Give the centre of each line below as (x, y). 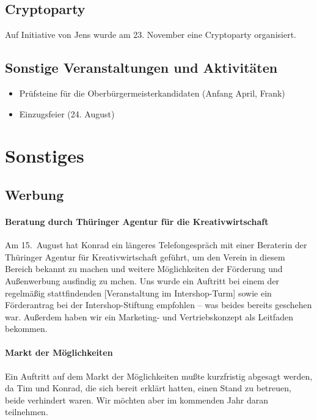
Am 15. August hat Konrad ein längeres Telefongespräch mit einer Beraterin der (156, 245)
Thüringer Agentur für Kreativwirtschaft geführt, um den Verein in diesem (145, 256)
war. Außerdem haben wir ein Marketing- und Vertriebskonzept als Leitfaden (149, 316)
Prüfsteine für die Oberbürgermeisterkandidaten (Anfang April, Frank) (152, 93)
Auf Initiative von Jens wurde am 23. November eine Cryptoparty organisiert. (151, 35)
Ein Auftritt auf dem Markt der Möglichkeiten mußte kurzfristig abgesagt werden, (159, 376)
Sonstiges (45, 156)
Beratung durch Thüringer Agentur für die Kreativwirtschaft (137, 221)
